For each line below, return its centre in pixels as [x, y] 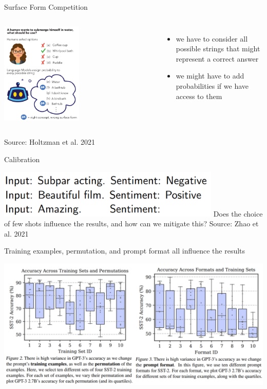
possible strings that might [218, 48]
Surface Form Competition [46, 7]
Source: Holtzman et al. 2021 [50, 142]
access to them [199, 96]
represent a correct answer [217, 58]
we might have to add [210, 76]
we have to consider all [212, 38]
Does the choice [238, 213]
